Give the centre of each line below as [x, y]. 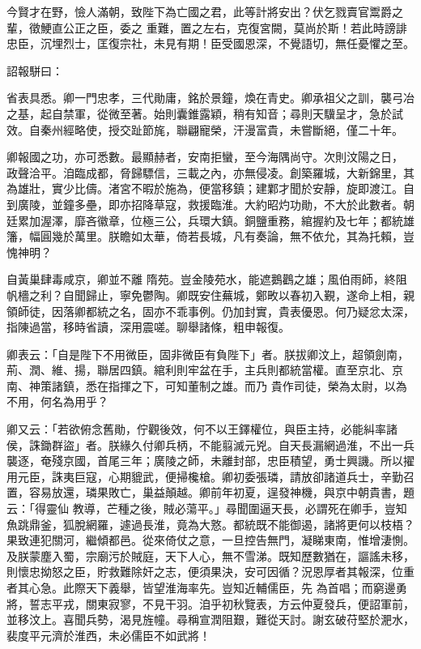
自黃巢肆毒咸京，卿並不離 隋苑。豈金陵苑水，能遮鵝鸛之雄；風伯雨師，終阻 [207, 279]
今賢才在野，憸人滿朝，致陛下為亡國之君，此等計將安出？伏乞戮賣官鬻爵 [199, 11]
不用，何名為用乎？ [57, 401]
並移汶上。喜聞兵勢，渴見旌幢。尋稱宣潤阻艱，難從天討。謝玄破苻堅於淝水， [210, 619]
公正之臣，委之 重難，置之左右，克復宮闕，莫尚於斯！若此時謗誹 [235, 27]
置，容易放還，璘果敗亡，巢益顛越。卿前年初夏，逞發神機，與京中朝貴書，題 [210, 492]
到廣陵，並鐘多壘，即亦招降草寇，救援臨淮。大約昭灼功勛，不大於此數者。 [205, 204]
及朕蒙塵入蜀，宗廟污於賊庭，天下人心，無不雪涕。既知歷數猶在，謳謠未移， [210, 555]
